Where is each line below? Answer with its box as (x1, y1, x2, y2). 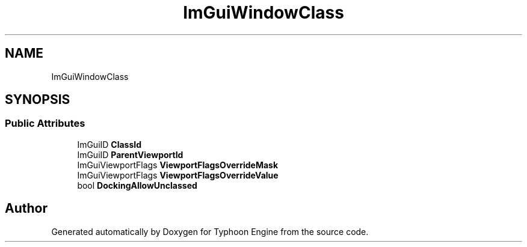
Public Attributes (5, 117, 85, 130)
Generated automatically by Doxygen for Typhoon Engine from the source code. (51, 226, 369, 237)
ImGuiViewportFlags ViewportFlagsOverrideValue (77, 169, 279, 180)
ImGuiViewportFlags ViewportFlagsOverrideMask (77, 159, 279, 170)
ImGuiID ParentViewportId (77, 149, 183, 160)
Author (5, 201, 48, 216)
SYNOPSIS (5, 92, 70, 108)
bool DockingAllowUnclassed (77, 180, 197, 191)
